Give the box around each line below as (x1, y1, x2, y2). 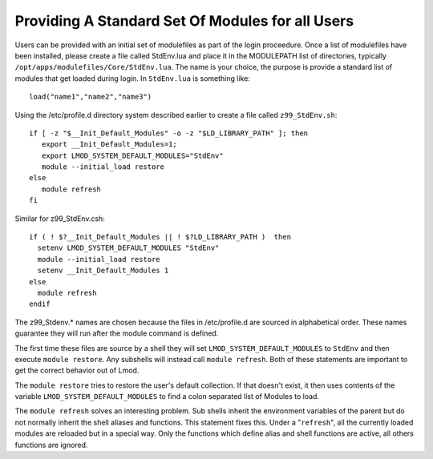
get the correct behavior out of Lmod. (14, 365, 140, 376)
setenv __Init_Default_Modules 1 (37, 266, 169, 276)
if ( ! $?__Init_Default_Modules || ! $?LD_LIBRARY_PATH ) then (29, 232, 292, 242)
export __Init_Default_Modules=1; (41, 140, 178, 149)
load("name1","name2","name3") (29, 92, 152, 102)
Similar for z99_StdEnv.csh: (14, 213, 106, 223)
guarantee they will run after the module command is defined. (14, 328, 219, 338)
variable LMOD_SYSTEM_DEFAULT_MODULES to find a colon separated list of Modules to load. (14, 392, 320, 401)
